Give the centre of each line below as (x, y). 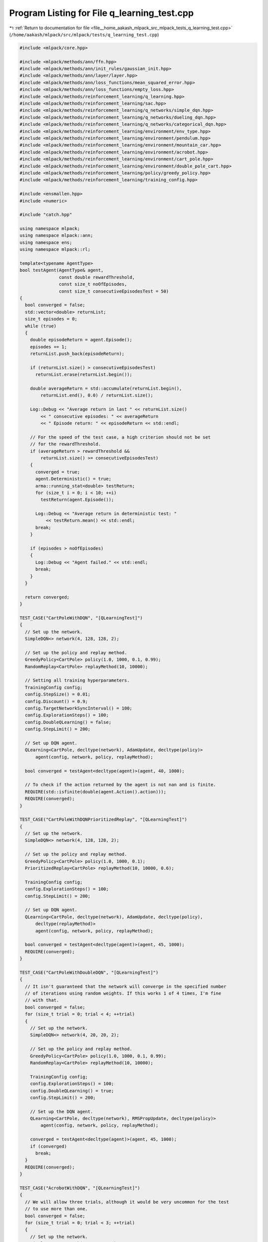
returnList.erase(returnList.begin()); (84, 375)
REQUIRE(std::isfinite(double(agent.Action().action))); (96, 792)
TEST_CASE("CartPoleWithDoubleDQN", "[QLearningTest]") (89, 972)
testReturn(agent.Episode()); (77, 500)
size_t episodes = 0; (51, 319)
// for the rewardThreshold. (66, 444)
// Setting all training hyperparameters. (77, 680)
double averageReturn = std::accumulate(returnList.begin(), (106, 388)
